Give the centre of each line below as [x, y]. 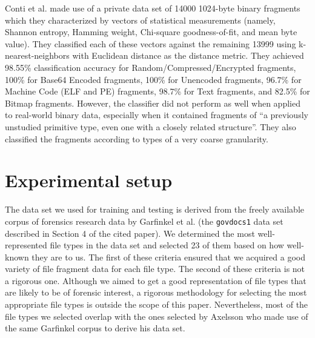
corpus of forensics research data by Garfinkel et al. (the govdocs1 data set [144, 221]
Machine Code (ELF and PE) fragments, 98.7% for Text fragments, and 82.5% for [157, 91]
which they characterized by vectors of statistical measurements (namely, [140, 20]
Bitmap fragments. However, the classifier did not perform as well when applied [153, 103]
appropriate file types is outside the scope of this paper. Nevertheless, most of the [157, 304]
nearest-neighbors [37, 55]
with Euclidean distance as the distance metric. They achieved [188, 55]
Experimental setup [89, 180]
